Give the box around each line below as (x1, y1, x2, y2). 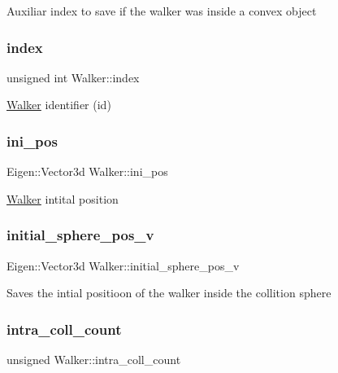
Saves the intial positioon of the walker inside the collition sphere (6, 284, 331, 301)
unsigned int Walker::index (6, 68, 140, 86)
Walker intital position (6, 190, 119, 207)
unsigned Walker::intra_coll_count (6, 351, 181, 368)
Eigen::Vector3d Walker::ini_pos (6, 163, 168, 180)
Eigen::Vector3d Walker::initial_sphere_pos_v (6, 257, 240, 274)
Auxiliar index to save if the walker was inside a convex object (6, 2, 317, 19)
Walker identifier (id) (6, 96, 111, 113)
